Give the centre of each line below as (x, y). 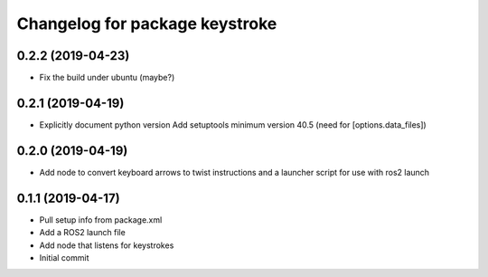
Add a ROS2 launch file (82, 233)
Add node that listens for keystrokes (107, 245)
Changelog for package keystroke (147, 24)
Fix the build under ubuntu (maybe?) (107, 78)
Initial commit (64, 257)
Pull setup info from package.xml (101, 220)
